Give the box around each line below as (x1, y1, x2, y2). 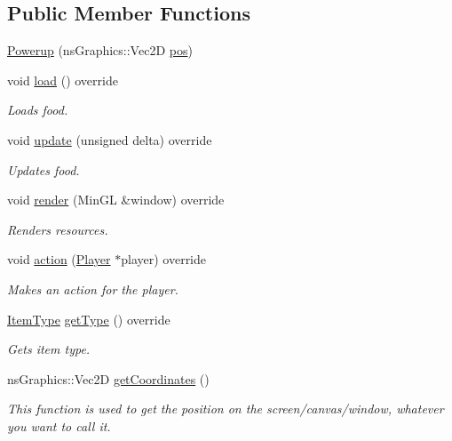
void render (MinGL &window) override (7, 190, 225, 209)
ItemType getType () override (7, 309, 170, 328)
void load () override (7, 70, 118, 89)
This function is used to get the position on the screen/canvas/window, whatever (7, 399, 444, 418)
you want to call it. (7, 416, 111, 435)
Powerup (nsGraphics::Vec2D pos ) (7, 41, 193, 60)
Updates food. (7, 160, 80, 179)
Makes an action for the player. (7, 279, 178, 298)
